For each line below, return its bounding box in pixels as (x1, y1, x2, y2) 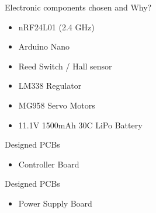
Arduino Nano (18, 40, 70, 53)
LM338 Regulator (18, 79, 82, 92)
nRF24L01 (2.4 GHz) (18, 20, 95, 33)
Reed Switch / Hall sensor (18, 60, 112, 72)
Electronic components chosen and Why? (5, 1, 152, 13)
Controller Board (18, 158, 79, 170)
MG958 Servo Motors (18, 99, 95, 111)
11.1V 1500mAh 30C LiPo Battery (18, 118, 143, 131)
